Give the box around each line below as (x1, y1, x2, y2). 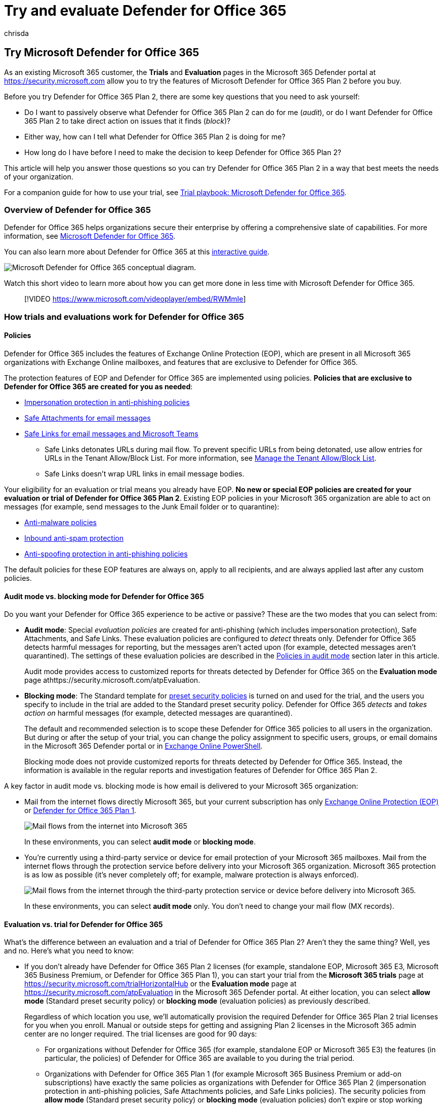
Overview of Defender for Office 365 (4, 204, 151, 215)
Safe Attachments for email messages (24, 413, 151, 422)
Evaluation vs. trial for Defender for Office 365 (4, 919, 163, 929)
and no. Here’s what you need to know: (4, 946, 134, 955)
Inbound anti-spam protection (24, 533, 124, 542)
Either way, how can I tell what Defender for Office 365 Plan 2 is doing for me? (24, 132, 286, 141)
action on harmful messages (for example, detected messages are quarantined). (24, 709, 293, 718)
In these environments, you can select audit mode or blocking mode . (24, 837, 256, 846)
